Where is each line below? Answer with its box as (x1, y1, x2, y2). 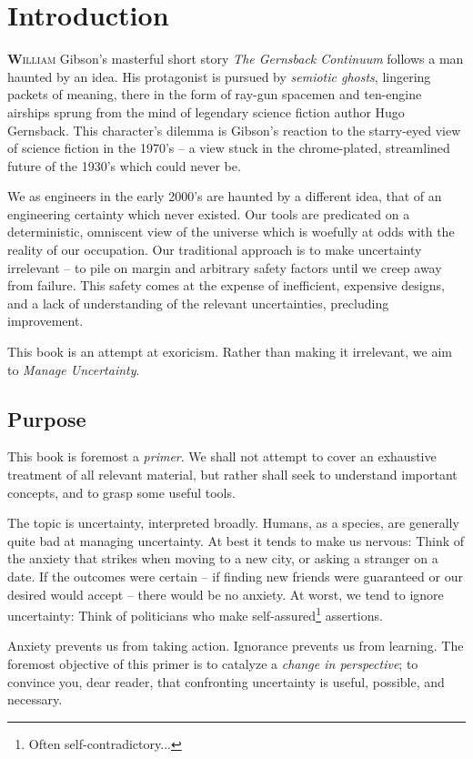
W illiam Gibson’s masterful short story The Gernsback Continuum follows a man (7, 49, 464, 68)
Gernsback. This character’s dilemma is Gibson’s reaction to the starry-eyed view (7, 120, 461, 139)
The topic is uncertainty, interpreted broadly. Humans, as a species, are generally (7, 513, 459, 532)
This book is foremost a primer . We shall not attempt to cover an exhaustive (7, 447, 437, 466)
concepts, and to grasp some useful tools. (7, 482, 236, 501)
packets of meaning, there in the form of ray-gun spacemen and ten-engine (7, 85, 422, 104)
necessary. (7, 690, 63, 709)
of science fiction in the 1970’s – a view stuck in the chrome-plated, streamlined (7, 138, 450, 157)
